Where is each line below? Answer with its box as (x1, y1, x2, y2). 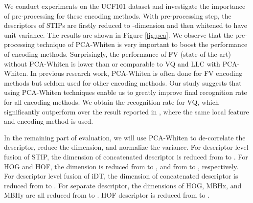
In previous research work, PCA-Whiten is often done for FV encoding (30, 68, 243, 78)
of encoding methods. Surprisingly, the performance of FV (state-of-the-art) (4, 48, 231, 59)
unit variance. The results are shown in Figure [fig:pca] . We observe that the (4, 29, 233, 40)
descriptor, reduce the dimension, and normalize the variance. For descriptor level (4, 142, 249, 152)
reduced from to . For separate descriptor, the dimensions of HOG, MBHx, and (4, 180, 242, 190)
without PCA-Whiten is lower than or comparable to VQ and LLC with (4, 58, 220, 68)
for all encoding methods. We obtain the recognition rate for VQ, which (4, 96, 219, 107)
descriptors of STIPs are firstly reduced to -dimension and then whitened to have (4, 20, 247, 30)
